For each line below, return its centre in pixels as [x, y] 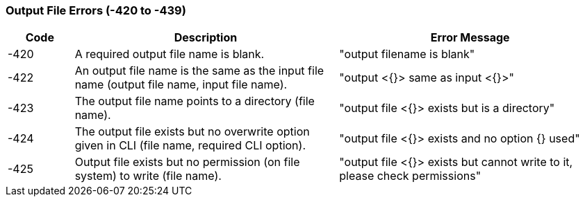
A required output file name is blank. [170, 54]
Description [206, 38]
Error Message [470, 38]
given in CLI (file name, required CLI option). [190, 146]
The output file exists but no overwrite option [192, 132]
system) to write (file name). [148, 176]
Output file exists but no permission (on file [187, 162]
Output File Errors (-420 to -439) [96, 10]
